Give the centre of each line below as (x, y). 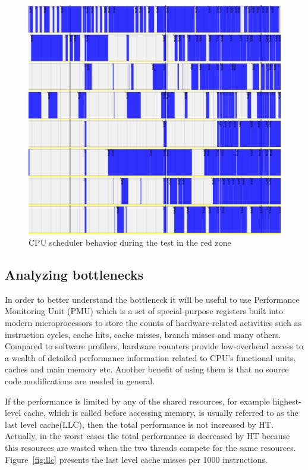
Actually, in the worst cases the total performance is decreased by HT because (147, 436)
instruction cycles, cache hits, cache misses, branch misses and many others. (143, 334)
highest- (287, 401)
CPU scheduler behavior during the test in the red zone (130, 242)
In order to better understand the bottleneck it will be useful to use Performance (152, 299)
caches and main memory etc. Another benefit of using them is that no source (147, 369)
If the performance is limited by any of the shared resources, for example (137, 401)
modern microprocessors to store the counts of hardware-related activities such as (153, 323)
